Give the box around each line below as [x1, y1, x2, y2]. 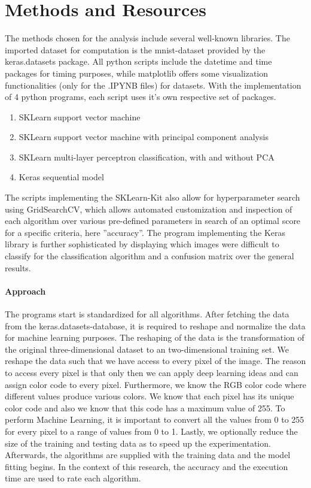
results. [5, 261, 31, 274]
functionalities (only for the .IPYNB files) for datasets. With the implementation [5, 78, 301, 91]
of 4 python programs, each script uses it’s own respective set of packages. [5, 90, 276, 103]
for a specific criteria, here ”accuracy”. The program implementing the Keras [5, 226, 286, 238]
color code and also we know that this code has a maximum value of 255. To [5, 401, 285, 414]
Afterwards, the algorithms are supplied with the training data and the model [5, 448, 291, 461]
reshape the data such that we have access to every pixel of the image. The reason [5, 354, 306, 367]
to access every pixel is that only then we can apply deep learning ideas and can [5, 366, 298, 378]
